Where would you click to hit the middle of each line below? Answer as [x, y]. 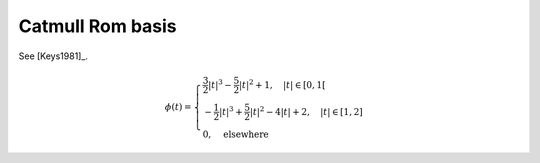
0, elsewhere [235, 134]
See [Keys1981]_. [53, 56]
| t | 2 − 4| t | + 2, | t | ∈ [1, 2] [306, 110]
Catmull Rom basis [97, 26]
